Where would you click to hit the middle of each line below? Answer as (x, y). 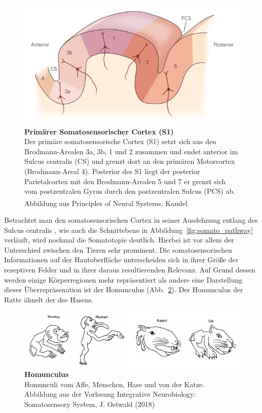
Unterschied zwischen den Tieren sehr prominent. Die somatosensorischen (118, 249)
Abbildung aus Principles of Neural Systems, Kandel (106, 203)
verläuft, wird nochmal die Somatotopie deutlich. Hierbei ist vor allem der (119, 240)
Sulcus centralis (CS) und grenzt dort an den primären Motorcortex (130, 161)
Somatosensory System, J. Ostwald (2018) (90, 404)
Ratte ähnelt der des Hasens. (49, 299)
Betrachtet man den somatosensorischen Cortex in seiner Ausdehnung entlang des (131, 220)
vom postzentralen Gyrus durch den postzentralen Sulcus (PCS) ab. (130, 191)
